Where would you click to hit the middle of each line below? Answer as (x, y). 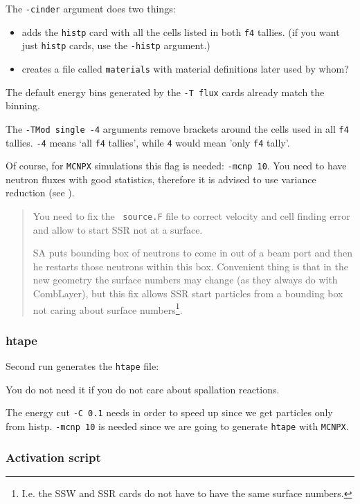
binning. (23, 105)
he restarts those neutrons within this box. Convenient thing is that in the (191, 266)
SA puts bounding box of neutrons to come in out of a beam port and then (192, 253)
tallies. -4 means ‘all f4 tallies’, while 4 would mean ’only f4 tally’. (148, 142)
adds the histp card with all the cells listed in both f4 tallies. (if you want (181, 31)
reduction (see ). (40, 193)
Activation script (53, 457)
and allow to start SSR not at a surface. (118, 229)
